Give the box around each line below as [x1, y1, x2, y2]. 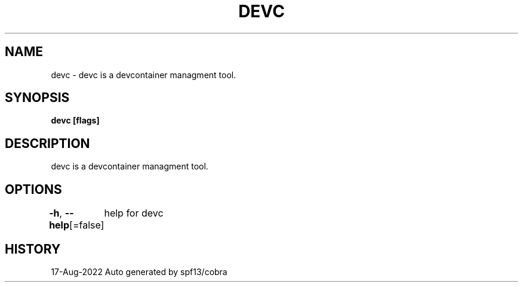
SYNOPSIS [5, 90, 70, 106]
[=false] [69, 219, 104, 232]
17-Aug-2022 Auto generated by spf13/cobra [51, 266, 227, 277]
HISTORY [5, 241, 61, 257]
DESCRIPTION [5, 135, 90, 151]
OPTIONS [5, 181, 62, 197]
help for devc [104, 207, 164, 220]
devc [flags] [51, 115, 100, 126]
